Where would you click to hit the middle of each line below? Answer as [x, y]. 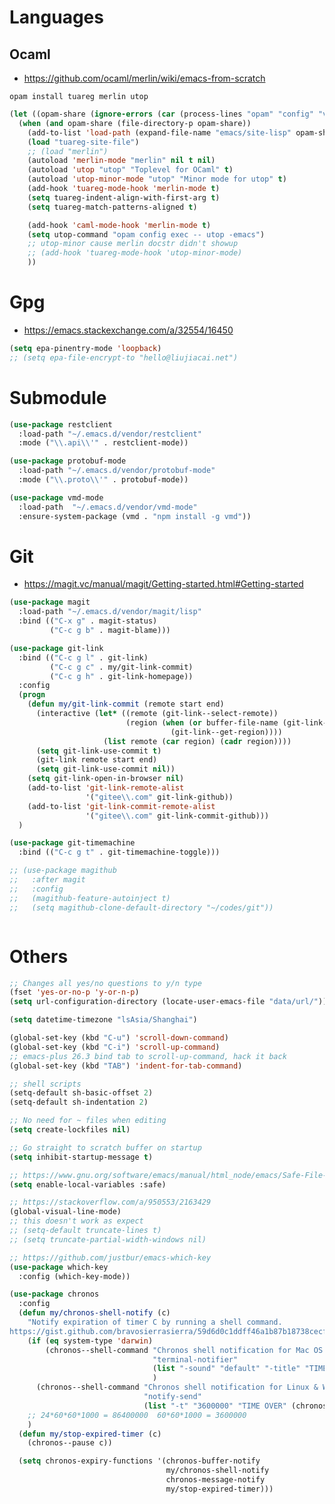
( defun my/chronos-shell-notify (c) [94, 1313]
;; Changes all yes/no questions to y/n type [105, 983]
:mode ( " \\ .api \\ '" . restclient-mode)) [103, 443]
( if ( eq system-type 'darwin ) [90, 1341]
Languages [56, 17]
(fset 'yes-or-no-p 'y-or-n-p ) [74, 992]
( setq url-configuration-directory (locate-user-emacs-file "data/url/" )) [168, 1002]
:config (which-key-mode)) [74, 1276]
